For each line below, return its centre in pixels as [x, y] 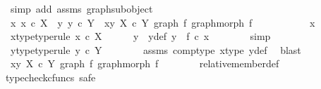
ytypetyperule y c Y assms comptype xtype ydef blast [156, 49]
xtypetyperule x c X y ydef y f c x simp [140, 36]
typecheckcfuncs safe [51, 77]
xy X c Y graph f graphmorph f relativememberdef [145, 63]
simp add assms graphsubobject [81, 8]
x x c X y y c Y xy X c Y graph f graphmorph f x [163, 22]
